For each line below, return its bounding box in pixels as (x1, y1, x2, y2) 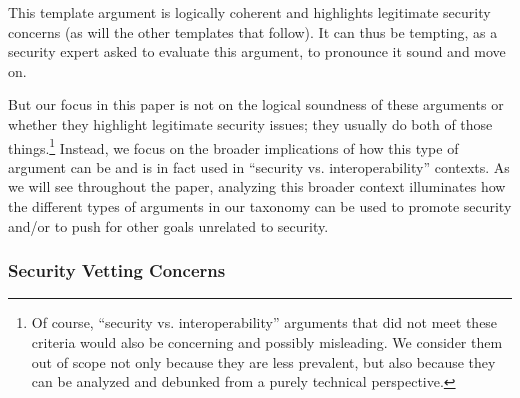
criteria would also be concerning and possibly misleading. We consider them (31, 332, 503, 352)
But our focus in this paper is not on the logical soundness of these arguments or (8, 94, 504, 115)
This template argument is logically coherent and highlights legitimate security (8, 2, 491, 22)
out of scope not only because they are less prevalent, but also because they (31, 351, 496, 372)
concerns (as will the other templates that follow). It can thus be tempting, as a (8, 21, 498, 42)
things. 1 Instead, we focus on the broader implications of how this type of (8, 134, 459, 158)
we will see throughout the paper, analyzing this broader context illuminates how (8, 176, 506, 197)
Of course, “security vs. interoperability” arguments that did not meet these (31, 312, 498, 333)
